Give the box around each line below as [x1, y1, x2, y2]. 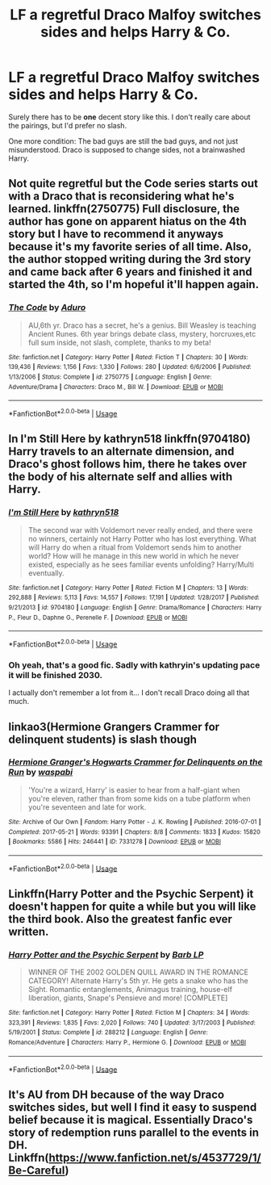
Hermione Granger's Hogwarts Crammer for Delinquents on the [8, 756, 263, 768]
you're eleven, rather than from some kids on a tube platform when [27, 793, 252, 803]
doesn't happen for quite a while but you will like [8, 899, 256, 913]
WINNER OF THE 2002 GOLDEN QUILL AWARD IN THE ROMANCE [27, 967, 248, 978]
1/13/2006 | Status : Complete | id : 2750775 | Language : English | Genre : [8, 373, 212, 381]
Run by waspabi [8, 767, 73, 778]
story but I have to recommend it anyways [8, 228, 224, 241]
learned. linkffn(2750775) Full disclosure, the [8, 202, 240, 216]
